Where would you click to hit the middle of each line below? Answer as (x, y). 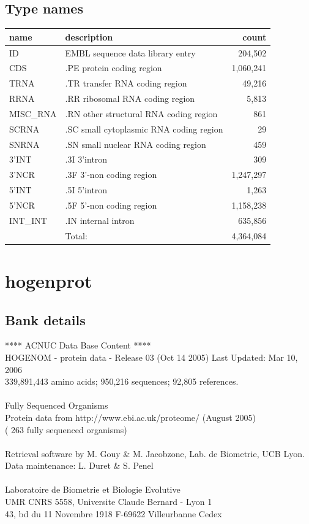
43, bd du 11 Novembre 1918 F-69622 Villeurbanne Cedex (114, 513)
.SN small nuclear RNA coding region (136, 144)
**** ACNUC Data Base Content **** (78, 345)
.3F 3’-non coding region (111, 175)
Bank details (45, 319)
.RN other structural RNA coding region (141, 113)
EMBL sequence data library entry (130, 52)
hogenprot (49, 280)
